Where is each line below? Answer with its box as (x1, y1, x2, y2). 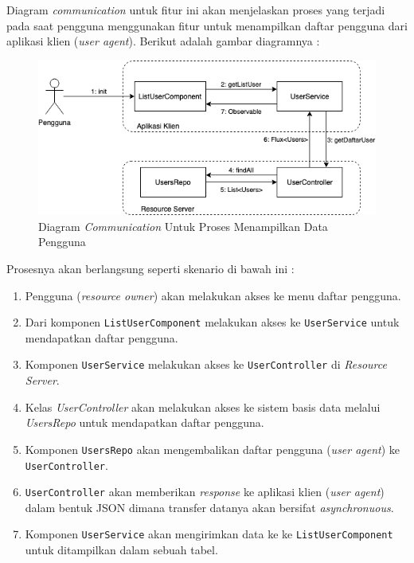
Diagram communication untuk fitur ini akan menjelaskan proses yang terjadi (6, 2, 385, 18)
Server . (25, 372, 60, 389)
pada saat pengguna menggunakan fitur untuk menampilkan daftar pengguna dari (6, 17, 408, 33)
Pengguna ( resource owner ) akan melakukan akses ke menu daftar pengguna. (25, 287, 401, 303)
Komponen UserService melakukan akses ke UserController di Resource (25, 356, 387, 373)
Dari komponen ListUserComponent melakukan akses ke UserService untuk (25, 314, 400, 330)
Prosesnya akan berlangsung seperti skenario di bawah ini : (6, 260, 295, 277)
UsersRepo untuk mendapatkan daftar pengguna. (25, 414, 264, 431)
